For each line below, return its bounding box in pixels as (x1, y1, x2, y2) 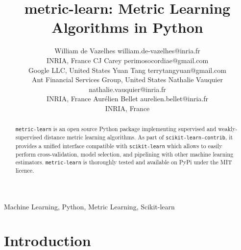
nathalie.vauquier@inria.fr (89, 84, 166, 94)
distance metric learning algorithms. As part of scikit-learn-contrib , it (44, 133, 233, 141)
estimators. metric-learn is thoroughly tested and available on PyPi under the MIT (15, 158, 232, 166)
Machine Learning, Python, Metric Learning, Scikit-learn (4, 202, 175, 212)
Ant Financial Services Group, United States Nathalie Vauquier (32, 74, 223, 85)
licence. (15, 166, 34, 175)
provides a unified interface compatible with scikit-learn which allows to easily (15, 141, 222, 150)
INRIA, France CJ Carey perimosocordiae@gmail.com (46, 55, 209, 65)
